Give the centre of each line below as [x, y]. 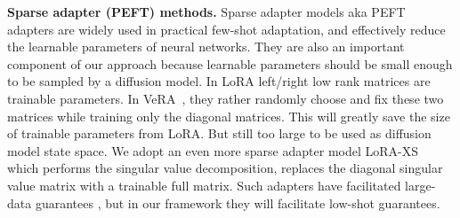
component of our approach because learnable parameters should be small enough [230, 63]
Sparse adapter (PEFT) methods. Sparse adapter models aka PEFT [206, 12]
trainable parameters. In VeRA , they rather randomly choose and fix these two [226, 98]
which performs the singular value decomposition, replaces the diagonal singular [225, 168]
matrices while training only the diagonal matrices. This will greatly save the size [229, 116]
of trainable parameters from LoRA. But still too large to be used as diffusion [219, 133]
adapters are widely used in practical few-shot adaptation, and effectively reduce [226, 29]
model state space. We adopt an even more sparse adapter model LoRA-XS [213, 150]
